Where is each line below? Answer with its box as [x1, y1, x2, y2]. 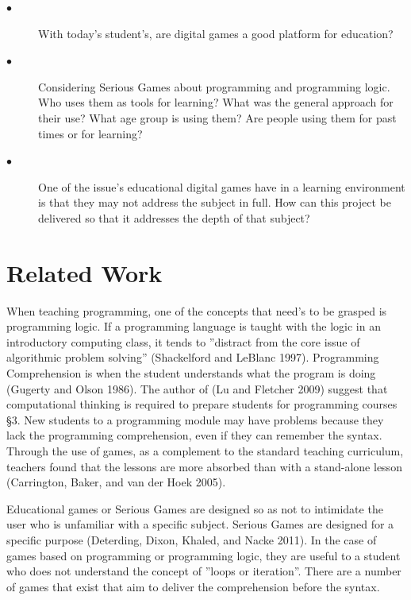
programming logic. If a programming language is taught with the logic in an [6, 318, 381, 335]
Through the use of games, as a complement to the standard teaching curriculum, [6, 443, 404, 459]
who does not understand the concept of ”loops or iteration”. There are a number [6, 563, 401, 579]
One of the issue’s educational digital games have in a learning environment [38, 178, 405, 195]
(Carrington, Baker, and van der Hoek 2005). [6, 474, 226, 490]
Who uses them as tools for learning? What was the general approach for [38, 94, 394, 110]
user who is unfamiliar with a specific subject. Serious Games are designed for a [6, 516, 394, 532]
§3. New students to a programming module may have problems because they [6, 411, 384, 428]
